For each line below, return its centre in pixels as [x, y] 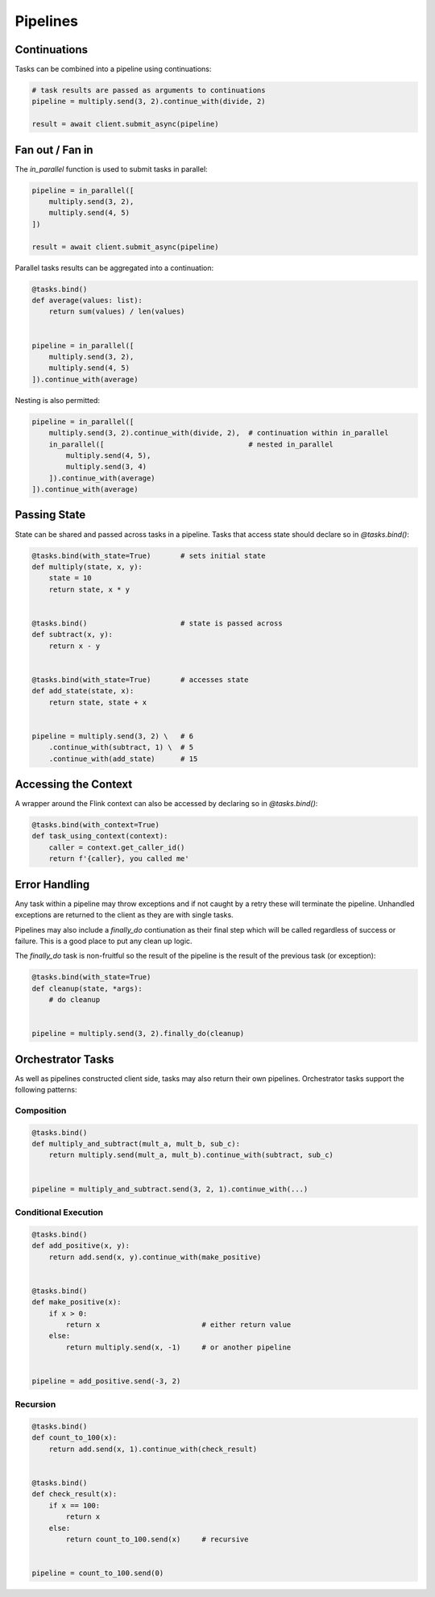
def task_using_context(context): [100, 836]
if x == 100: [75, 1505]
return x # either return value [178, 1325]
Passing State [50, 515]
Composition [41, 1110]
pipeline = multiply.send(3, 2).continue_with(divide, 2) [149, 102]
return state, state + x [98, 702]
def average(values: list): [87, 301]
